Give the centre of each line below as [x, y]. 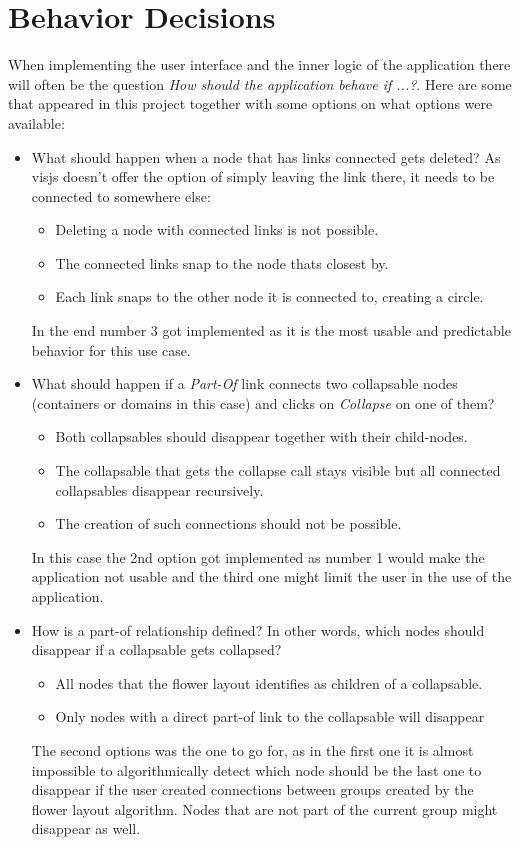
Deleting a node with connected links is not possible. [217, 229]
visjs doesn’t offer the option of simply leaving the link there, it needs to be [263, 176]
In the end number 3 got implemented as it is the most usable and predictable [271, 330]
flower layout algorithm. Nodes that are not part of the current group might [264, 808]
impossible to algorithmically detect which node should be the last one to [256, 769]
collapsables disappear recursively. [159, 489]
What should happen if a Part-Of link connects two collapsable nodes [244, 383]
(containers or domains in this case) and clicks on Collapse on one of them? [263, 402]
